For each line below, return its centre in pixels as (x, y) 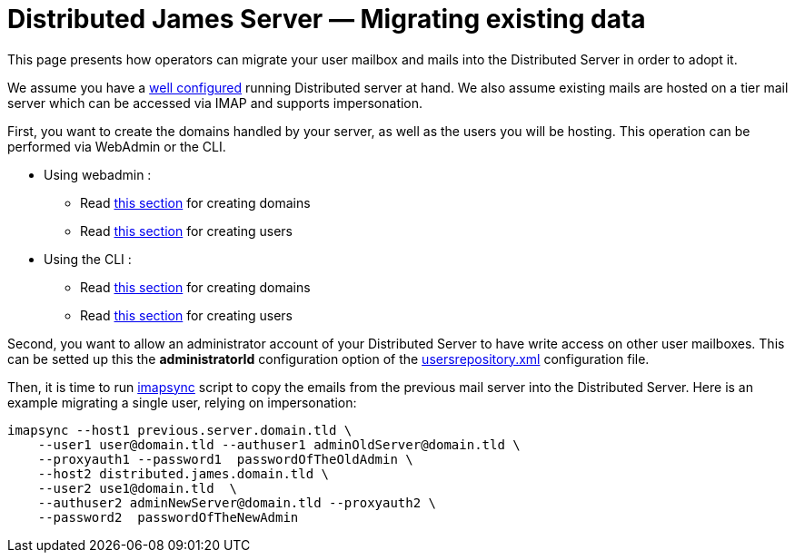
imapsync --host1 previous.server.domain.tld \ (180, 430)
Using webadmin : (98, 174)
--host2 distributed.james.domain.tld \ (184, 473)
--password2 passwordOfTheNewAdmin (168, 517)
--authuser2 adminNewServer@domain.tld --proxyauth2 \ (237, 502)
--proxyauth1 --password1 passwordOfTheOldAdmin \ (225, 459)
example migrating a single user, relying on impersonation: (182, 402)
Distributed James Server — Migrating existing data (327, 19)
